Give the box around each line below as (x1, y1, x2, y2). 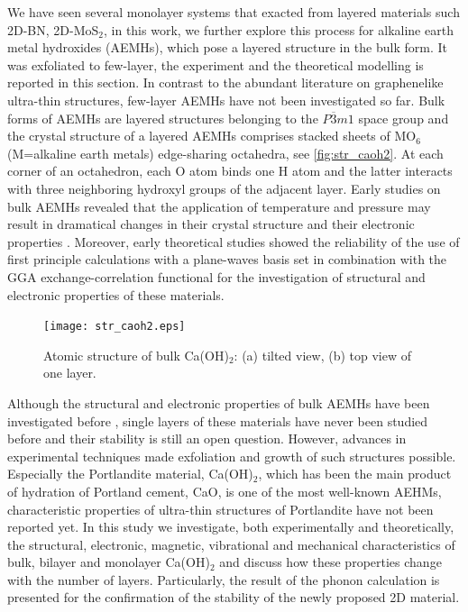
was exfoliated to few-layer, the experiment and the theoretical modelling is (7, 55, 424, 74)
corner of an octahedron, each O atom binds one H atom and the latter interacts (7, 161, 453, 180)
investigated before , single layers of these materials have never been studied (7, 411, 428, 430)
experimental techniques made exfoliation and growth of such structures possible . (7, 446, 456, 465)
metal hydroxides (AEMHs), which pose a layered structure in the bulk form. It (7, 38, 447, 57)
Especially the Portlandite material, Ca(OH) (7, 464, 253, 483)
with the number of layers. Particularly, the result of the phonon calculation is (7, 570, 440, 589)
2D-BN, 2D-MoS (7, 20, 99, 39)
